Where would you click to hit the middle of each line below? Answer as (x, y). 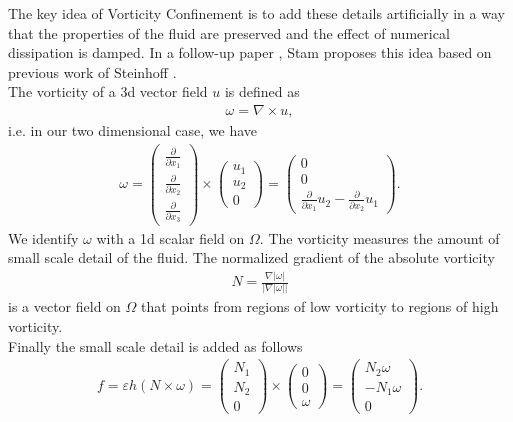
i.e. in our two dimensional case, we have (133, 130)
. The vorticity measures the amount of (379, 237)
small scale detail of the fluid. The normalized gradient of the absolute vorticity (251, 257)
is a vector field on (64, 306)
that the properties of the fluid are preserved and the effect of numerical (229, 32)
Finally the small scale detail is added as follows (155, 345)
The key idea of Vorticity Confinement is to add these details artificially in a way (256, 13)
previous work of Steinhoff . (92, 71)
